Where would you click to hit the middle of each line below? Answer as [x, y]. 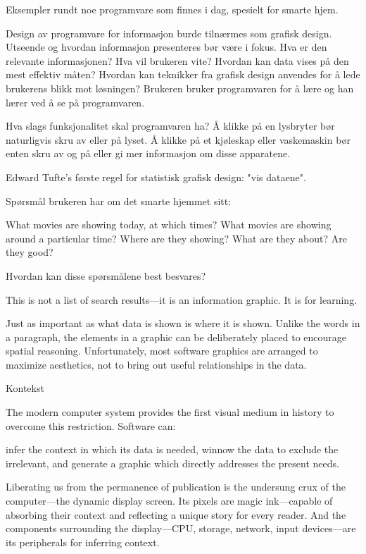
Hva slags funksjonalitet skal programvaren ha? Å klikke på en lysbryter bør [170, 126]
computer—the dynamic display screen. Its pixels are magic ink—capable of [169, 501]
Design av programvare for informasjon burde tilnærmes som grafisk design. [169, 33]
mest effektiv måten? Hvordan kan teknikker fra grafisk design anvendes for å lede [183, 74]
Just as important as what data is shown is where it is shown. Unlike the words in [183, 323]
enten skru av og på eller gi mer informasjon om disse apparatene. [148, 153]
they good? [30, 252]
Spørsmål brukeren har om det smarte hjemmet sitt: [119, 201]
